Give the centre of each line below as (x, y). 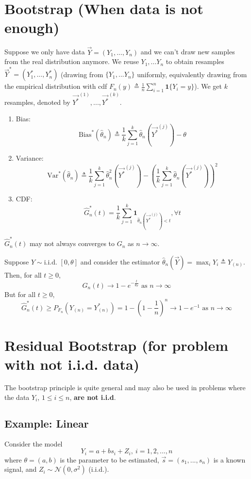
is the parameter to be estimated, (109, 459)
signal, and (21, 469)
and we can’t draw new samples (188, 52)
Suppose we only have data (45, 52)
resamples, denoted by (37, 102)
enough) (32, 27)
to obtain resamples (195, 61)
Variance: (30, 157)
